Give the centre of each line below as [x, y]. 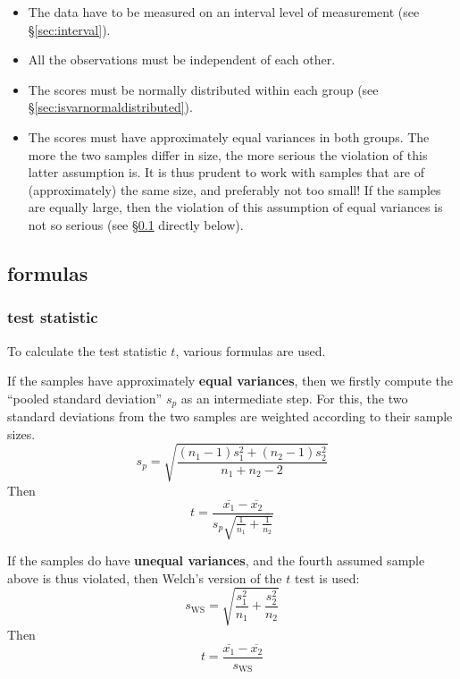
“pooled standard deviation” [85, 398]
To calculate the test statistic [87, 350]
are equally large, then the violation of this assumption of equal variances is [235, 207]
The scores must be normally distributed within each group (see [203, 89]
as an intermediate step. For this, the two [294, 398]
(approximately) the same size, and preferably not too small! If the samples [234, 189]
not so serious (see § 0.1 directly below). [136, 224]
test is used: [327, 577]
